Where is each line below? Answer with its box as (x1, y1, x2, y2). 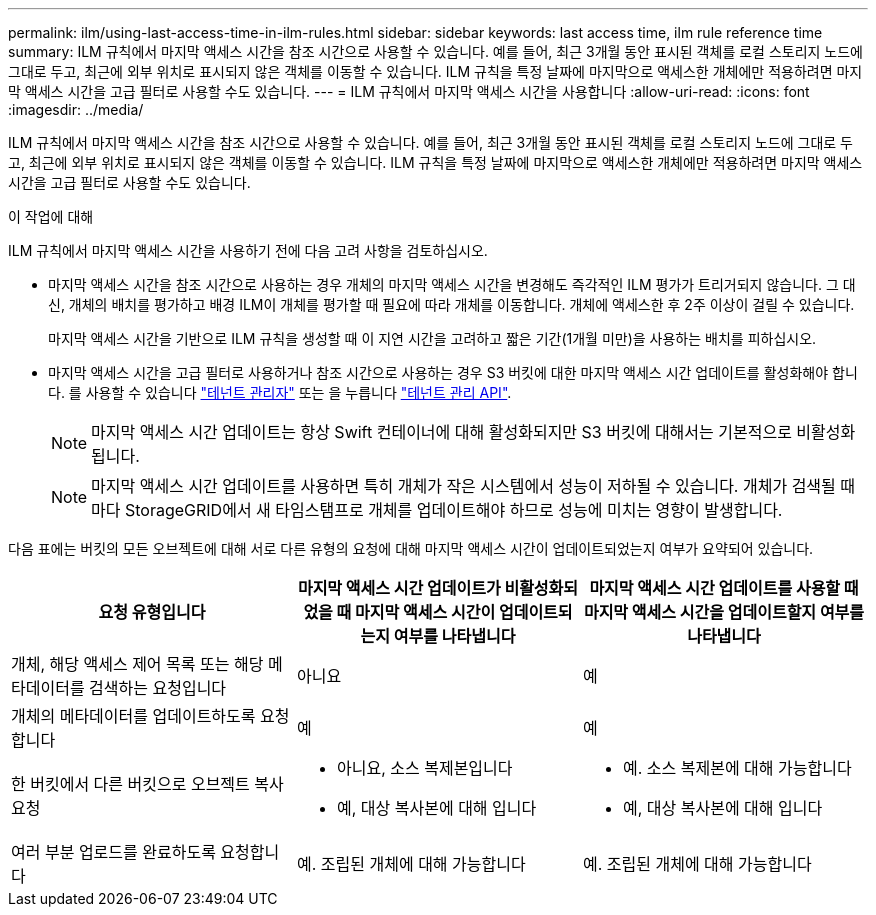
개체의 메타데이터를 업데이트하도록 (11, 706, 256, 726)
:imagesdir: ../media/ (8, 101, 144, 118)
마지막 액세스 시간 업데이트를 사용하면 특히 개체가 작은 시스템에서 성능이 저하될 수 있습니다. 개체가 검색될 (91, 476, 836, 496)
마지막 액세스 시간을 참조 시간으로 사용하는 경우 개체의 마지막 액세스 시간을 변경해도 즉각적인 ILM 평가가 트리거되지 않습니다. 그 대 (48, 276, 856, 293)
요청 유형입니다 (98, 602, 206, 622)
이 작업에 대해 (8, 208, 94, 225)
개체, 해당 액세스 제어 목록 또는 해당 (11, 654, 264, 674)
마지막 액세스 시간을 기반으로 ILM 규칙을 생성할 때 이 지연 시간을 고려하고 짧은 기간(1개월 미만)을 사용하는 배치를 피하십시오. (48, 330, 817, 347)
